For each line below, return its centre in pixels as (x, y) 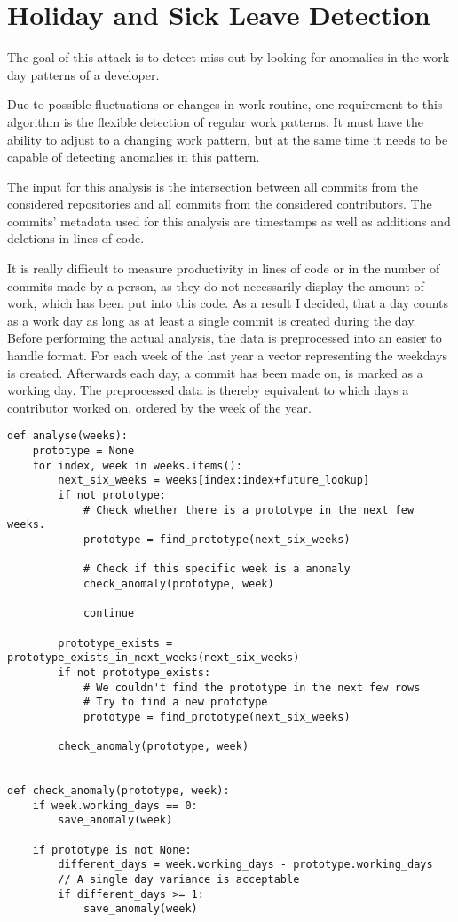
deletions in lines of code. (76, 238)
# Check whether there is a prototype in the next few (249, 510)
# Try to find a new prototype (175, 702)
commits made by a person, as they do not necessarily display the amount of (216, 285)
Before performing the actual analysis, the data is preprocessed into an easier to (225, 338)
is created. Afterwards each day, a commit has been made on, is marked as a (215, 372)
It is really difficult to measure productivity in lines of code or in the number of (224, 268)
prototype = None (83, 451)
